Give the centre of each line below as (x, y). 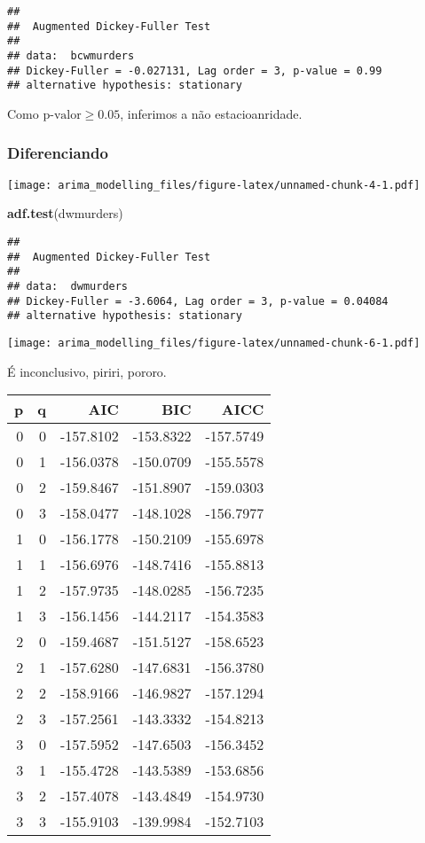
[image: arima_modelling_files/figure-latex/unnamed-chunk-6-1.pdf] (214, 343)
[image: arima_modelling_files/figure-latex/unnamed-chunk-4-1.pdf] (214, 185)
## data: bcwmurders (71, 55)
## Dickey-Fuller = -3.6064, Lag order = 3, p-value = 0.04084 (198, 301)
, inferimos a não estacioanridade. (211, 113)
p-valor (62, 115)
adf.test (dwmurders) (65, 213)
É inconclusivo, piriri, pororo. (87, 371)
